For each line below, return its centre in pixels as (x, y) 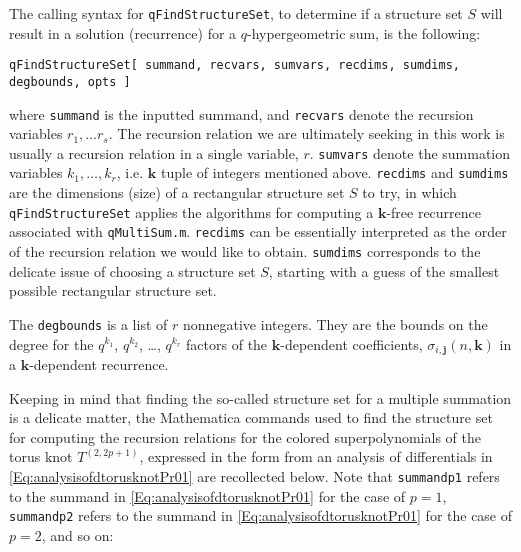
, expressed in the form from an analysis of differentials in (316, 456)
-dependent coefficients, (351, 343)
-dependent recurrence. (99, 363)
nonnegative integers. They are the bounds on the (335, 323)
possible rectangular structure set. (113, 290)
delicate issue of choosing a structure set (132, 270)
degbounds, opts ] (70, 81)
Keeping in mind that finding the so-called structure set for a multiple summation (260, 397)
